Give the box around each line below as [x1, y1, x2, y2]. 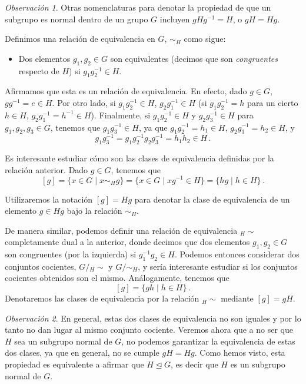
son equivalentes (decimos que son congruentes [110, 52, 278, 64]
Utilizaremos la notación [5, 193, 93, 205]
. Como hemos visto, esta [194, 346, 285, 359]
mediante [221, 292, 254, 304]
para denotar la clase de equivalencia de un [134, 193, 290, 205]
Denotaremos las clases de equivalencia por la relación [5, 292, 199, 304]
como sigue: [184, 32, 226, 45]
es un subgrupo [230, 358, 285, 370]
